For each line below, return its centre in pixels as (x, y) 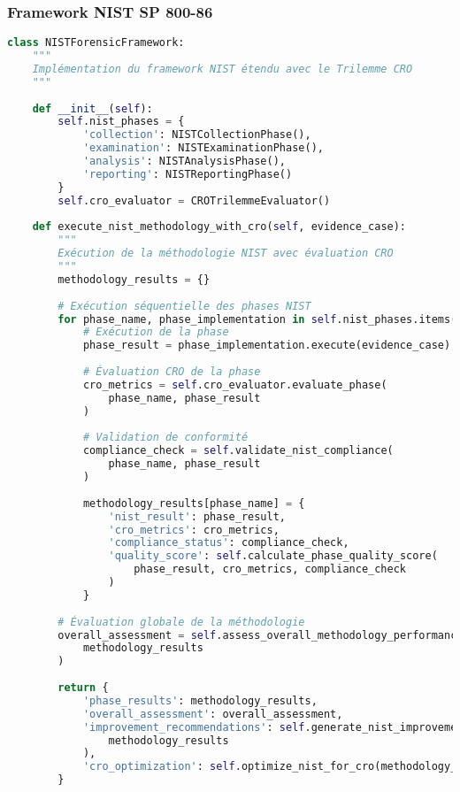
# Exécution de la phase (156, 332)
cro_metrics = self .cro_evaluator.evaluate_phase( (235, 384)
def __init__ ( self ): (92, 108)
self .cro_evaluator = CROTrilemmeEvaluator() (194, 200)
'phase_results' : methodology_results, (200, 700)
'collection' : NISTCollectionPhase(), (197, 135)
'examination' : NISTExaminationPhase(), (203, 148)
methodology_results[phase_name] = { (194, 503)
